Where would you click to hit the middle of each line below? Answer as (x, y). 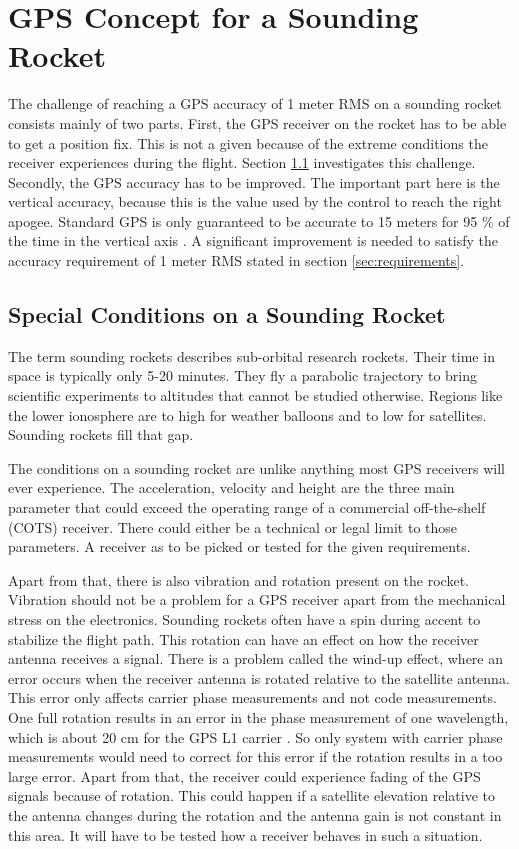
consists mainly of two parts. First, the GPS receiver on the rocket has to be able (257, 122)
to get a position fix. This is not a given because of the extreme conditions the (248, 142)
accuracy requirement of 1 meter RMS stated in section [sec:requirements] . (236, 260)
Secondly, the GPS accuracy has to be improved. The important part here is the (254, 181)
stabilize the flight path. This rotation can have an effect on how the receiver (243, 638)
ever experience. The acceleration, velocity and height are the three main (231, 487)
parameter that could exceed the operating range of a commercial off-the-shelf (247, 507)
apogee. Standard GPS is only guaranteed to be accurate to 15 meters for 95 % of (259, 220)
